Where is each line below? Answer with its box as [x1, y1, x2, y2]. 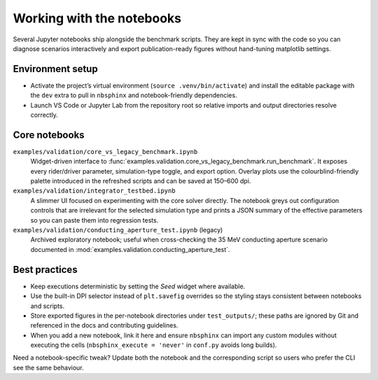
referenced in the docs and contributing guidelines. [30, 321, 178, 330]
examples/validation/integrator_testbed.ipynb [13, 187, 176, 195]
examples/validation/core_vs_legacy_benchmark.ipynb [13, 148, 198, 155]
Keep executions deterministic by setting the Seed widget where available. [30, 282, 246, 290]
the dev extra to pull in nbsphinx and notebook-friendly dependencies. [30, 91, 237, 99]
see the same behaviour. [13, 363, 84, 372]
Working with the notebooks [13, 10, 182, 26]
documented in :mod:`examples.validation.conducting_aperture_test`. [30, 245, 230, 253]
